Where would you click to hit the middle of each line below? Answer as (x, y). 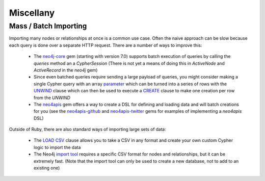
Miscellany (32, 13)
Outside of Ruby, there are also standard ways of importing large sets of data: (88, 129)
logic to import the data (57, 147)
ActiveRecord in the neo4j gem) (66, 70)
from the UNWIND (52, 98)
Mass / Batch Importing (48, 26)
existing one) (47, 168)
